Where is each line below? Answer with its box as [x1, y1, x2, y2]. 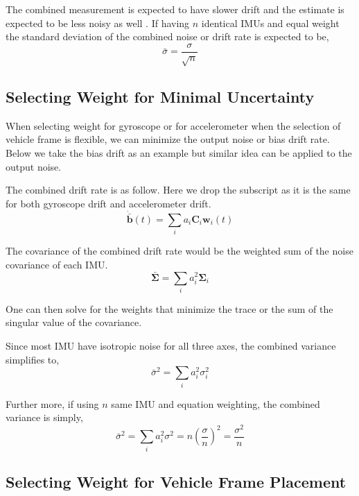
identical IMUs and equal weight [201, 15, 340, 30]
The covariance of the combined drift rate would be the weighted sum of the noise [6, 243, 353, 258]
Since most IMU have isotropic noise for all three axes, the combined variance [6, 339, 336, 353]
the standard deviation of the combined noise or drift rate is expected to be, [6, 29, 329, 44]
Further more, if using [6, 396, 99, 411]
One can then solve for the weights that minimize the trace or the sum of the [6, 301, 333, 316]
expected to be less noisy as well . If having [6, 15, 190, 30]
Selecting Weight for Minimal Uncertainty [6, 86, 315, 107]
